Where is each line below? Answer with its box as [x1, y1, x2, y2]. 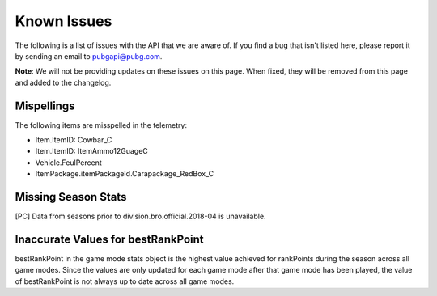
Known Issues [15, 12, 112, 30]
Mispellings [15, 99, 75, 112]
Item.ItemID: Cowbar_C [35, 135, 112, 145]
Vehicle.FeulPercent [35, 158, 102, 167]
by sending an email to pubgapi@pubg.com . [15, 51, 163, 61]
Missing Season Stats [15, 190, 127, 204]
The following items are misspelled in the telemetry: [15, 120, 188, 129]
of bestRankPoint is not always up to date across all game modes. [15, 276, 235, 286]
